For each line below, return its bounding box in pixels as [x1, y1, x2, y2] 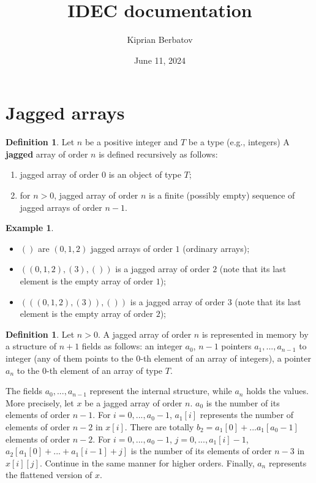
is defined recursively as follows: [99, 147, 218, 160]
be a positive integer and [85, 135, 178, 148]
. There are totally [124, 420, 194, 433]
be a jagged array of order [85, 396, 182, 409]
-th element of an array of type [46, 363, 163, 376]
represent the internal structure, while [89, 384, 232, 397]
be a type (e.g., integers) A [188, 135, 290, 148]
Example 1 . [6, 221, 54, 234]
